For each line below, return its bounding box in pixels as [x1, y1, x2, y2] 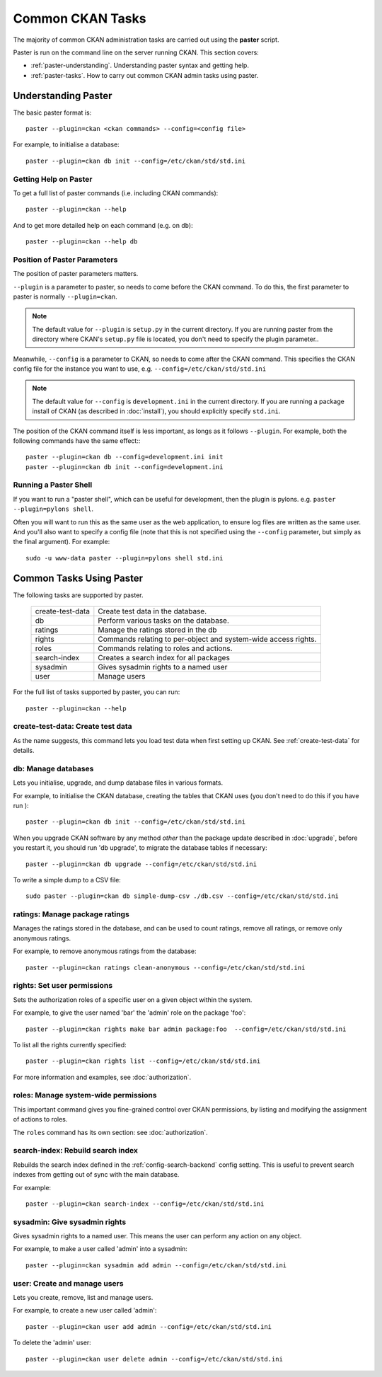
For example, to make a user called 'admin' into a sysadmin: [13, 1245, 187, 1253]
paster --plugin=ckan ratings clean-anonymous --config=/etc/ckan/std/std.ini [25, 963, 306, 972]
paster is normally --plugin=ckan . [13, 292, 118, 301]
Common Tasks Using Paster [13, 572, 143, 584]
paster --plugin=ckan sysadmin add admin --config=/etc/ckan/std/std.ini [25, 1261, 287, 1269]
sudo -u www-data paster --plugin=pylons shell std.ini [25, 554, 224, 562]
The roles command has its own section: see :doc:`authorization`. [13, 1128, 208, 1136]
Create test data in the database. [98, 606, 207, 616]
